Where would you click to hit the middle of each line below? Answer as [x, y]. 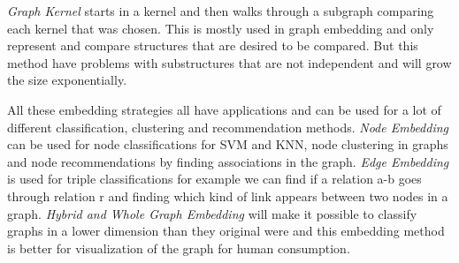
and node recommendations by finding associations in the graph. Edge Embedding [228, 161]
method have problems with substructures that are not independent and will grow [229, 62]
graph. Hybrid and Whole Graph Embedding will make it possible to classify [212, 213]
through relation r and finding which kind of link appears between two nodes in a [228, 195]
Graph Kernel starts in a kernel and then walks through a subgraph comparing [221, 11]
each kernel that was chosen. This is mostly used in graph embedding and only [221, 28]
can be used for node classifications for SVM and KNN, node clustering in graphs [228, 144]
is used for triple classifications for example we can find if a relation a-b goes [214, 179]
